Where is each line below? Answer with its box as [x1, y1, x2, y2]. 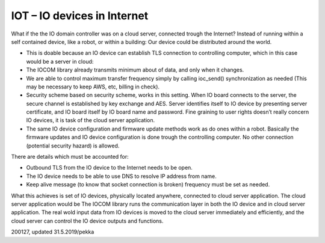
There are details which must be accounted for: [11, 153, 129, 161]
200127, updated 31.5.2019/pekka [11, 229, 94, 236]
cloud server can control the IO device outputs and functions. [11, 217, 164, 224]
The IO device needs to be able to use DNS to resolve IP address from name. [26, 172, 217, 180]
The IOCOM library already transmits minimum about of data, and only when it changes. [26, 66, 244, 73]
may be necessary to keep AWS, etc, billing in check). [26, 83, 159, 90]
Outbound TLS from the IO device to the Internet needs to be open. [26, 164, 193, 171]
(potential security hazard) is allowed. [26, 142, 120, 149]
